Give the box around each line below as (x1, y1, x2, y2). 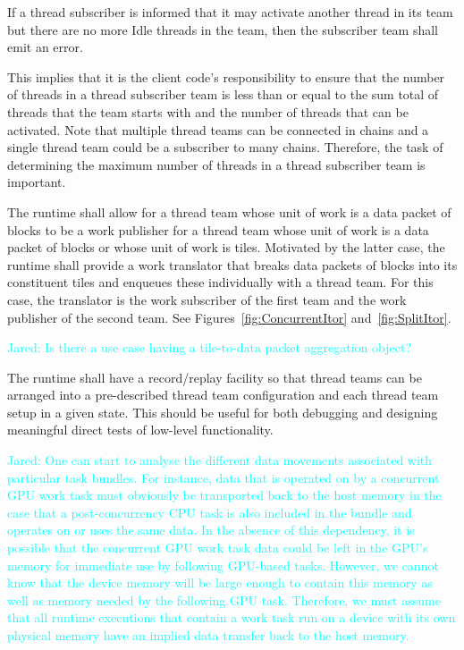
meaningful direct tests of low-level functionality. (7, 420, 274, 439)
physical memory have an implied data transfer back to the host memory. (7, 626, 409, 644)
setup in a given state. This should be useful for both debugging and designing (7, 402, 438, 421)
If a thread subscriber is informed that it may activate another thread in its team (7, 3, 453, 21)
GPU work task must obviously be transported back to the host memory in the (7, 485, 442, 504)
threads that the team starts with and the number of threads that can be (7, 102, 409, 121)
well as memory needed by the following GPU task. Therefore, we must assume (7, 590, 441, 609)
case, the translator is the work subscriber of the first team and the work (7, 290, 407, 308)
